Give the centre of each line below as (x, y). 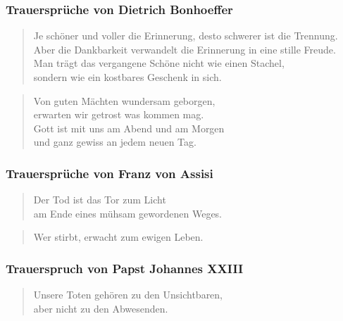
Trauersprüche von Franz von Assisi (110, 173)
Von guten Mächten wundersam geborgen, (124, 100)
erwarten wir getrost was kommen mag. (119, 114)
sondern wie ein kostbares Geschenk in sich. (127, 77)
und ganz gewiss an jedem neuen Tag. (115, 142)
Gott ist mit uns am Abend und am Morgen (129, 128)
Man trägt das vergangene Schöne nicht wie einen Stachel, (159, 63)
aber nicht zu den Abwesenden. (101, 308)
